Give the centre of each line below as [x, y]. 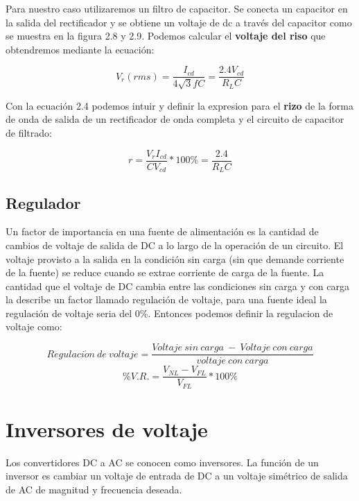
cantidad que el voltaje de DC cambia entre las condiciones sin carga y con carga [177, 286]
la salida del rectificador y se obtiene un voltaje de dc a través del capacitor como [179, 22]
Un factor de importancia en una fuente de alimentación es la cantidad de [162, 231]
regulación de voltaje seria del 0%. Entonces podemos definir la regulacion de [169, 313]
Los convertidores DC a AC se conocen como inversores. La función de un [162, 462]
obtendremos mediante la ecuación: [80, 49]
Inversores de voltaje [107, 428]
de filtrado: [29, 133]
